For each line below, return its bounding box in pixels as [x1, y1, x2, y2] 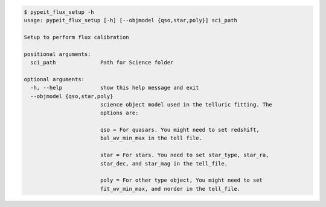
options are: [100, 110, 139, 117]
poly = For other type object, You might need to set [100, 177, 263, 184]
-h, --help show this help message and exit [30, 84, 199, 91]
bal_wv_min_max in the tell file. [100, 135, 202, 141]
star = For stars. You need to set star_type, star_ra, [100, 152, 269, 159]
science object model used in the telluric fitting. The [100, 101, 273, 108]
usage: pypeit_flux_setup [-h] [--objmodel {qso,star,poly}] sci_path [24, 17, 238, 23]
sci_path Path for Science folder [30, 59, 174, 66]
